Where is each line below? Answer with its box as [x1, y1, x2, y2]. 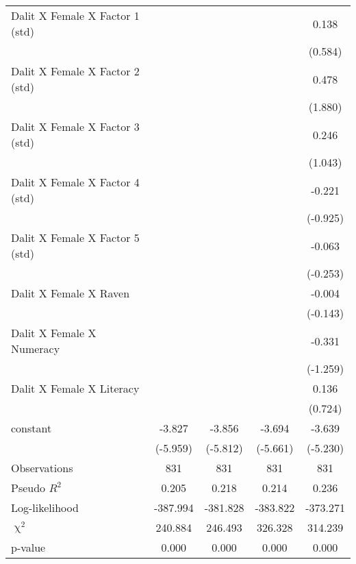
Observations [11, 460, 73, 476]
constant [11, 420, 52, 436]
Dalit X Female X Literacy [11, 380, 140, 396]
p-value [11, 539, 46, 555]
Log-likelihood [11, 500, 79, 515]
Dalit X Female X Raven [11, 285, 130, 301]
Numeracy [11, 341, 60, 356]
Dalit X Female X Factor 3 [11, 119, 140, 134]
